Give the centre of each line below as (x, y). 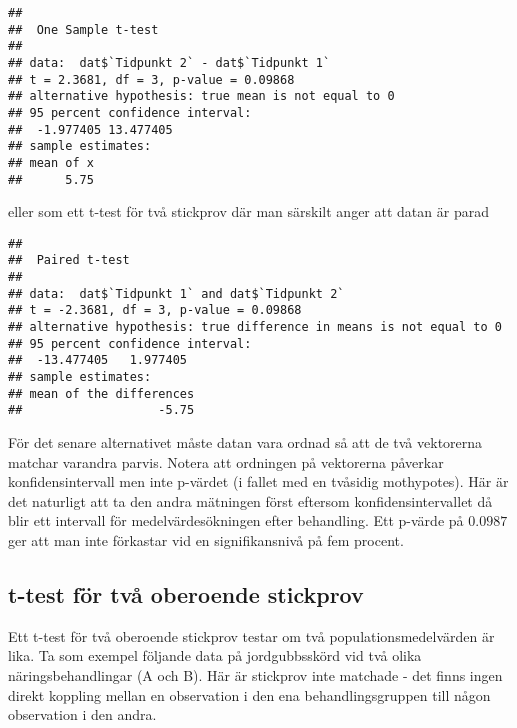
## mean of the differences (101, 393)
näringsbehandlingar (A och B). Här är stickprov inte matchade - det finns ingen (255, 674)
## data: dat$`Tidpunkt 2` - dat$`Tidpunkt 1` (169, 62)
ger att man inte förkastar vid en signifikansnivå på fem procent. (206, 540)
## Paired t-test (69, 260)
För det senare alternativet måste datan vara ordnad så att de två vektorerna (245, 442)
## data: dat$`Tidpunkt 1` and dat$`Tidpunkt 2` (176, 293)
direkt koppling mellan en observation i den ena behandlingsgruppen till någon (249, 694)
